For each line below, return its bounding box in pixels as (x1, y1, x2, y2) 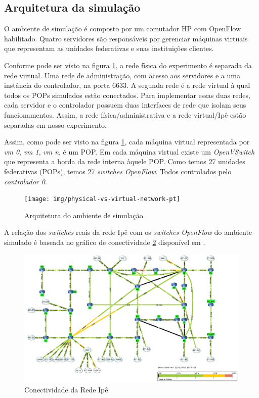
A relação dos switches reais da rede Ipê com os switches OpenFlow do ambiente (4, 227, 252, 237)
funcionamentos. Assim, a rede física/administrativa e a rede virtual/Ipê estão (4, 109, 246, 120)
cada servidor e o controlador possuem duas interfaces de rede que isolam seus (4, 99, 246, 110)
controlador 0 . (4, 176, 47, 186)
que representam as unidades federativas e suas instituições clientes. (4, 43, 214, 54)
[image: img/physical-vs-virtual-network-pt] (24, 195, 180, 203)
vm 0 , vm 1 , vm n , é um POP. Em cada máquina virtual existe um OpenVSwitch (4, 146, 255, 157)
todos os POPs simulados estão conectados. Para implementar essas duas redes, (4, 89, 250, 100)
